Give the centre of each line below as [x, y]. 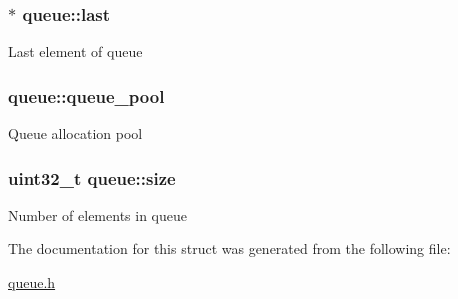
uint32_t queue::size [92, 177]
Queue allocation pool [75, 133]
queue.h [32, 282]
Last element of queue [75, 51]
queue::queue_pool [86, 95]
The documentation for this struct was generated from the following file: [229, 248]
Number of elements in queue [97, 214]
